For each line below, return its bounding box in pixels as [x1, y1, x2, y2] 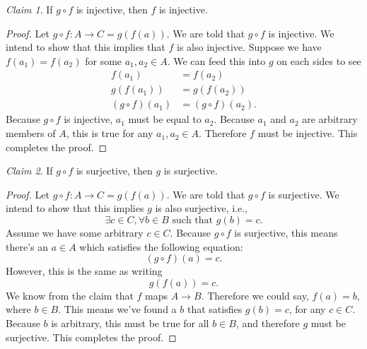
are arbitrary [302, 112, 358, 126]
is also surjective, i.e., [155, 201, 248, 215]
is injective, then [76, 2, 148, 16]
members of [6, 126, 56, 141]
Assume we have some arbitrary [6, 225, 144, 240]
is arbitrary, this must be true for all [51, 316, 209, 330]
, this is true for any [66, 126, 153, 141]
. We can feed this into [167, 53, 266, 68]
